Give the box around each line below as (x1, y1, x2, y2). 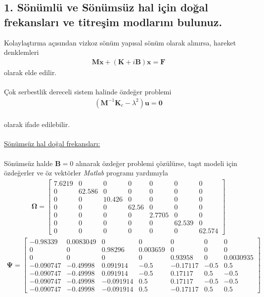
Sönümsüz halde (4, 158, 53, 168)
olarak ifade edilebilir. (4, 119, 70, 129)
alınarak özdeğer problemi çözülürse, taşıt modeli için (75, 158, 237, 168)
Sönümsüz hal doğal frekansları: (4, 138, 100, 149)
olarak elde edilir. (4, 67, 57, 77)
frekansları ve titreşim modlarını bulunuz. (4, 14, 222, 29)
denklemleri (4, 47, 39, 57)
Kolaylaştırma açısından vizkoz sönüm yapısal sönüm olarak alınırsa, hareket (4, 37, 236, 47)
